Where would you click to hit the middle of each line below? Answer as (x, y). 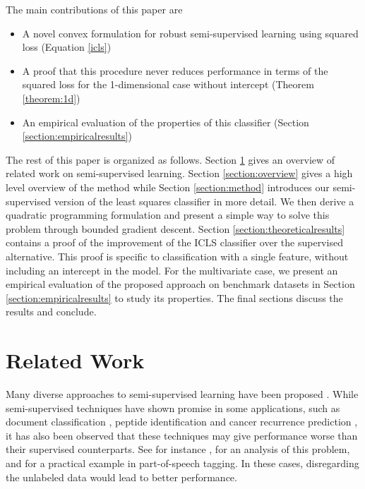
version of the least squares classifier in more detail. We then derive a (204, 201)
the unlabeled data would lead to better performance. (121, 477)
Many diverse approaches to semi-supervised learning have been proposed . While (182, 394)
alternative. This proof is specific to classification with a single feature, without (177, 256)
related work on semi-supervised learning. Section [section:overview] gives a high (179, 173)
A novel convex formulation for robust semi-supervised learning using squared (190, 33)
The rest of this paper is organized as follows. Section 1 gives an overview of (170, 159)
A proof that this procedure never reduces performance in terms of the (175, 70)
